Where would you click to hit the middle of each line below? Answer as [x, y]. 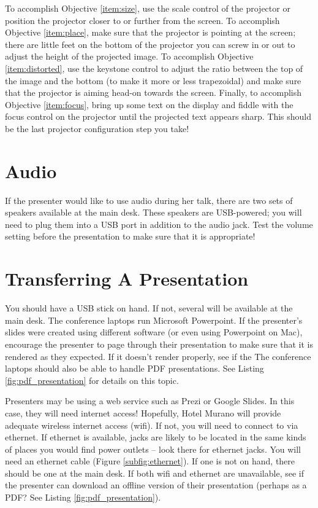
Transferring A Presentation [127, 279]
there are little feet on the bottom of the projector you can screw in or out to [150, 44]
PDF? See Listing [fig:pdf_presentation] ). [83, 497]
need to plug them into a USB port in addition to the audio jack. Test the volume [159, 224]
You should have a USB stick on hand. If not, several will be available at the [149, 308]
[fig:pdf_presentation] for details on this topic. [92, 380]
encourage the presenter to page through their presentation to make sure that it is [159, 344]
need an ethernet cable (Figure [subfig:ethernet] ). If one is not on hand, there [150, 461]
